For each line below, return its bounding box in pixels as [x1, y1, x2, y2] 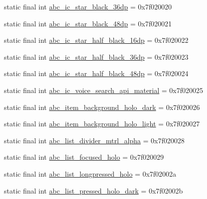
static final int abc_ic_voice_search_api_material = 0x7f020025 [4, 85, 204, 95]
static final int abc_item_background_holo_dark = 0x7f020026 [4, 101, 200, 112]
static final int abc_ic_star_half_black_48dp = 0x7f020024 [4, 68, 189, 79]
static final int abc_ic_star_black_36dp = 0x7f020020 [4, 1, 172, 11]
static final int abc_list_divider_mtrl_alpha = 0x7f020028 [4, 135, 185, 145]
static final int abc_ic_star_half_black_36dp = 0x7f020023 [4, 51, 189, 62]
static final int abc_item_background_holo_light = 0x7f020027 [4, 118, 200, 129]
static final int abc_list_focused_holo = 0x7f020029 [4, 152, 164, 162]
